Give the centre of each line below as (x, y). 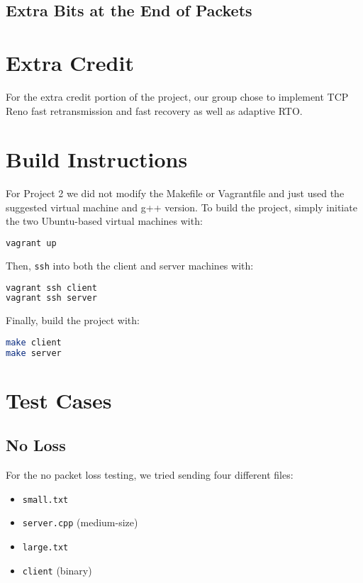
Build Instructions (97, 159)
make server (34, 353)
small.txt (45, 500)
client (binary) (57, 570)
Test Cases (59, 400)
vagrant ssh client (51, 288)
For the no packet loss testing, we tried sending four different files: (150, 475)
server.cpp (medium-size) (80, 522)
